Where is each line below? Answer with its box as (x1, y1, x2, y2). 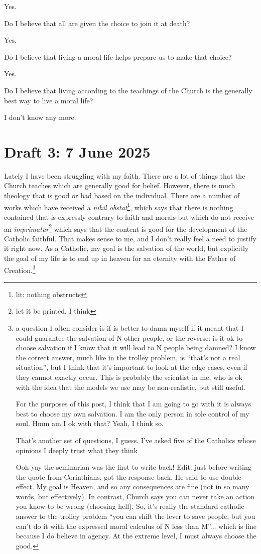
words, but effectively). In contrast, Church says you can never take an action (16, 491, 255, 501)
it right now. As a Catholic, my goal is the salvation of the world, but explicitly (4, 243, 249, 253)
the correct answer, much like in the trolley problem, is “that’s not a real (16, 352, 240, 362)
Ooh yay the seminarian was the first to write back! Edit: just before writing (16, 462, 251, 472)
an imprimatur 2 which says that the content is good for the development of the (4, 222, 247, 234)
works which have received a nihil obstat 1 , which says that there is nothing (4, 200, 233, 212)
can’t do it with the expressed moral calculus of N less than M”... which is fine (16, 520, 257, 531)
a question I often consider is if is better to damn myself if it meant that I (16, 322, 244, 333)
